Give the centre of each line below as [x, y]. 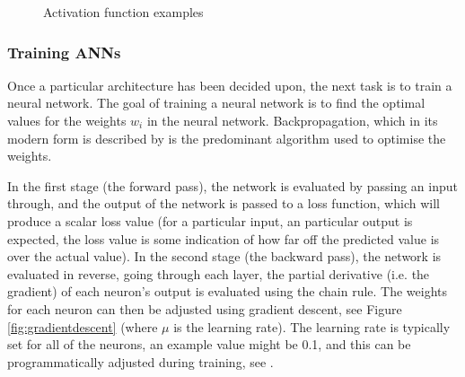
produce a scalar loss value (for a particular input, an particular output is [210, 220]
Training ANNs [64, 52]
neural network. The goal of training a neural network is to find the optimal [216, 103]
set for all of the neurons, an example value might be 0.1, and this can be [209, 344]
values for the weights [67, 120]
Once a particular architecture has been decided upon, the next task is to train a [230, 85]
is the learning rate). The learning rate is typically [312, 326]
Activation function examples [123, 12]
